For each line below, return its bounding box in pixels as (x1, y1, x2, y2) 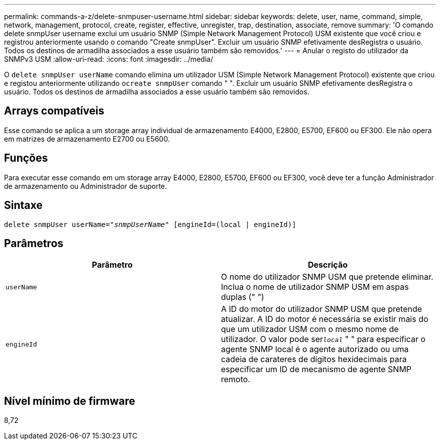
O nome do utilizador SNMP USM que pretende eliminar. (221, 272, 433, 282)
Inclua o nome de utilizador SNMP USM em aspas (221, 282, 409, 292)
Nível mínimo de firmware (4, 394, 136, 407)
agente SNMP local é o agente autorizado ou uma (221, 344, 409, 355)
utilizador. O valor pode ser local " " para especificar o (221, 334, 426, 345)
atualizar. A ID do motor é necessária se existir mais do (221, 314, 428, 324)
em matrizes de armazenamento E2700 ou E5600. (4, 134, 170, 143)
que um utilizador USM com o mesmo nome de (221, 324, 399, 335)
